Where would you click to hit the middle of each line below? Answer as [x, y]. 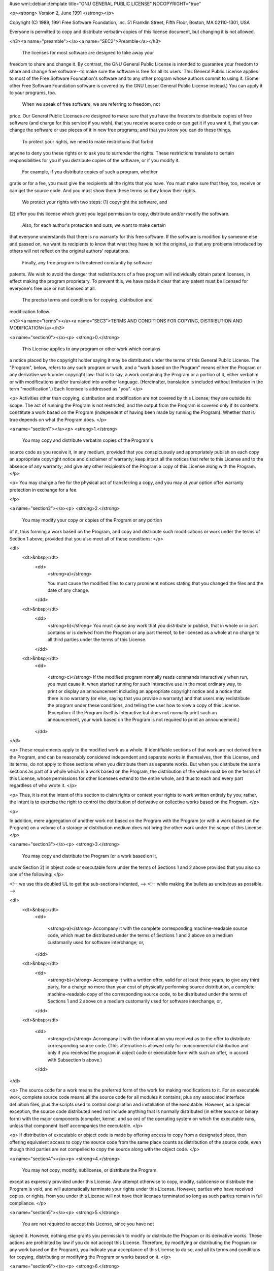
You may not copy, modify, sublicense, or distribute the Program [89, 1170]
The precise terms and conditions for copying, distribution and [87, 300]
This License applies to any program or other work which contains [91, 349]
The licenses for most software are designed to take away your [88, 52]
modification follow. [30, 311]
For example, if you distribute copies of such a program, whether [90, 172]
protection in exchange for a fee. [44, 490]
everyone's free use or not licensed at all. [53, 288]
